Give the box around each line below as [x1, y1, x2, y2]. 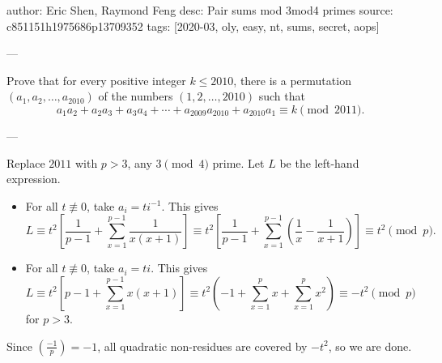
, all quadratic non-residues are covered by [97, 337, 308, 354]
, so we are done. [328, 337, 412, 354]
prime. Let [212, 154, 265, 171]
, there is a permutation [233, 71, 351, 88]
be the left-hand [279, 154, 359, 171]
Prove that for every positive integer [6, 71, 186, 88]
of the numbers [98, 88, 173, 105]
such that [258, 88, 305, 105]
